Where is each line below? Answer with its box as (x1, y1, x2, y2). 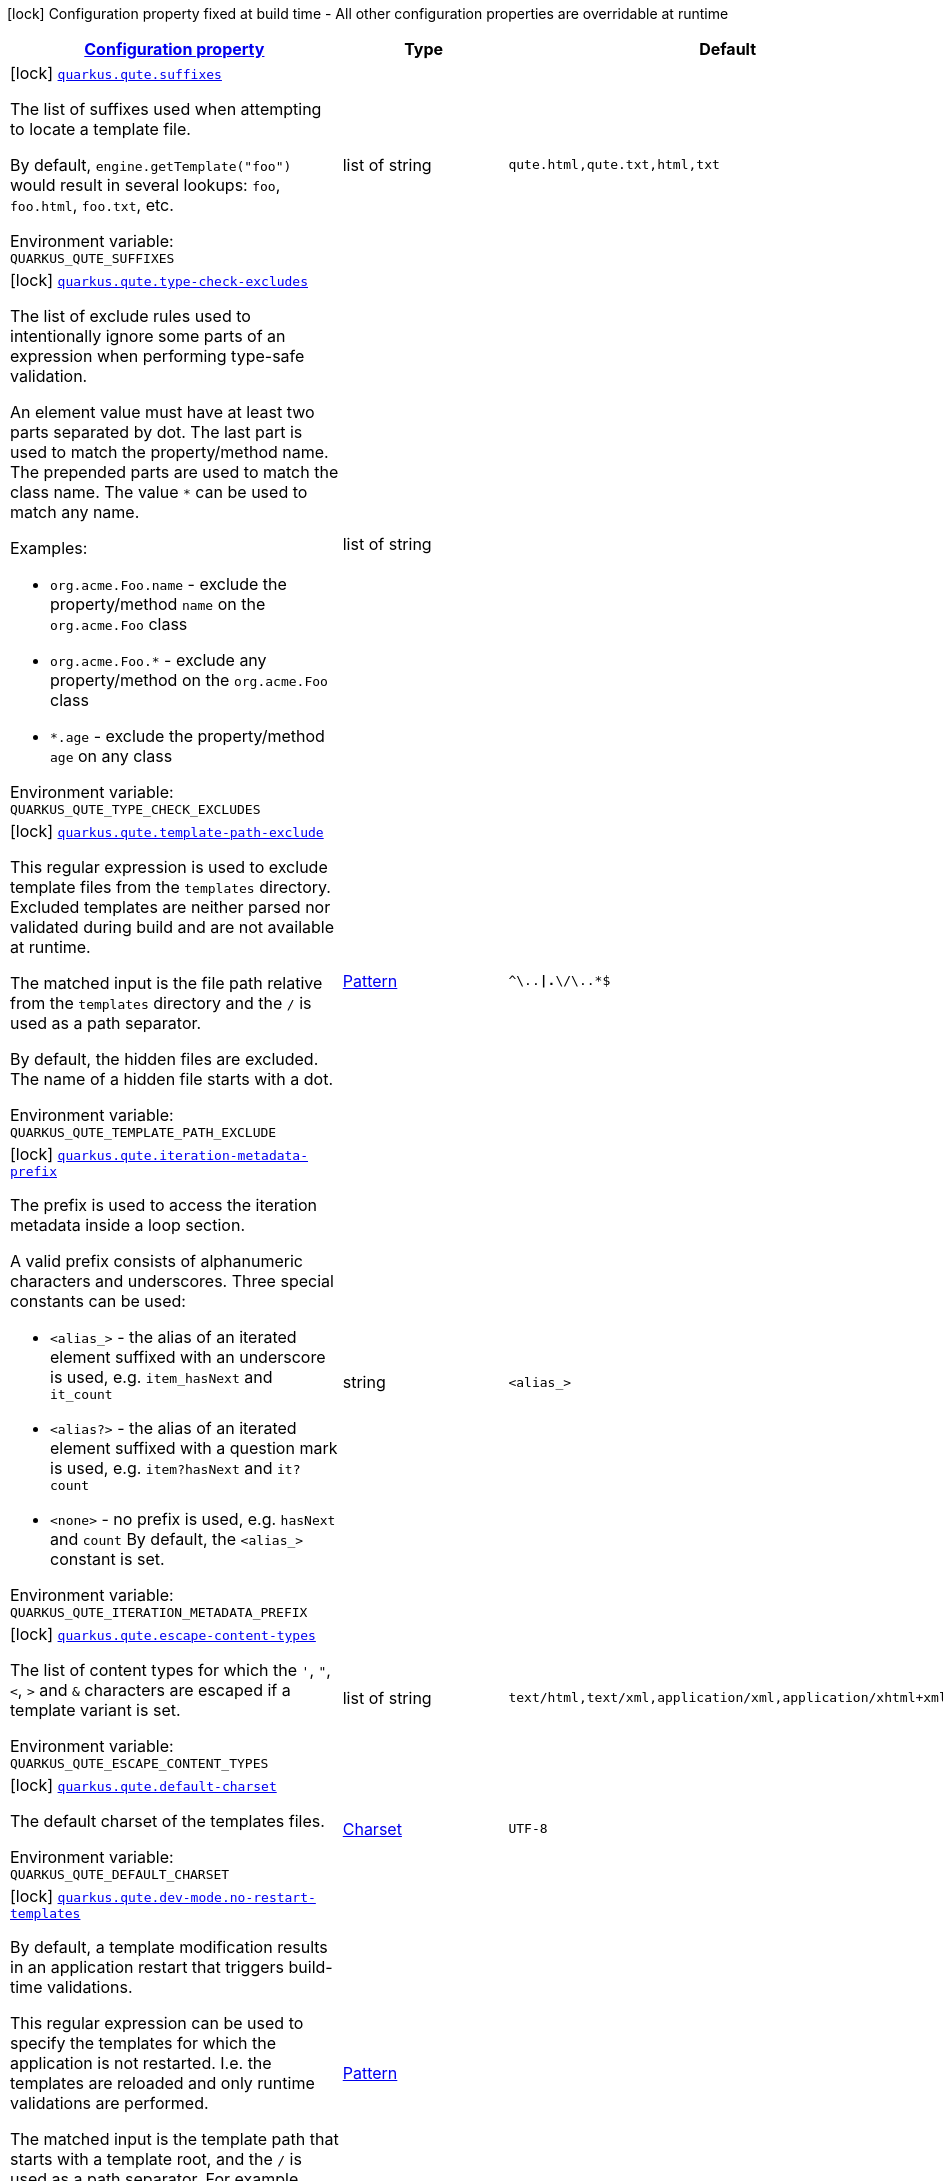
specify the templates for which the (10, 2033, 277, 2053)
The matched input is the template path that (10, 2129, 339, 2149)
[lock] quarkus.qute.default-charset (10, 1775, 277, 1795)
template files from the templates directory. (10, 877, 331, 897)
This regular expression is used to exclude (10, 857, 328, 877)
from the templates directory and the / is (10, 993, 312, 1013)
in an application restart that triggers (10, 1957, 284, 1977)
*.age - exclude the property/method (50, 726, 325, 746)
